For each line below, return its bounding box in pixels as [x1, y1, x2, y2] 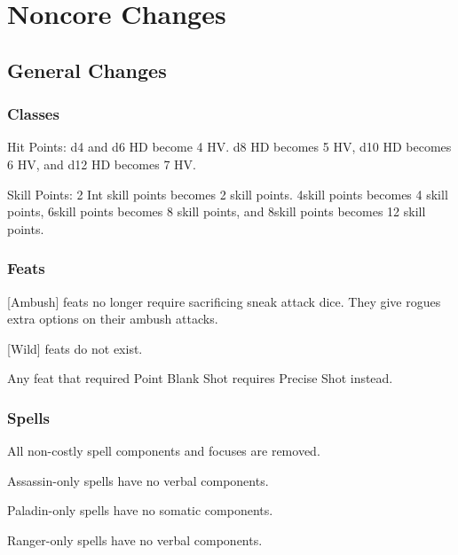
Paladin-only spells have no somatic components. [7, 501, 273, 520]
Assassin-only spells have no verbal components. [7, 471, 269, 489]
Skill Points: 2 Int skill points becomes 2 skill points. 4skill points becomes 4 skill [7, 184, 448, 203]
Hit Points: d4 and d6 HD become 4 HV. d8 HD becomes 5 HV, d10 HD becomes [7, 137, 452, 156]
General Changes [7, 56, 167, 83]
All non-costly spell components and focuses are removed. [7, 442, 320, 460]
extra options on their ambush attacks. [7, 309, 218, 328]
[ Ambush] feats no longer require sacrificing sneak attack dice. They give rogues [7, 292, 441, 310]
